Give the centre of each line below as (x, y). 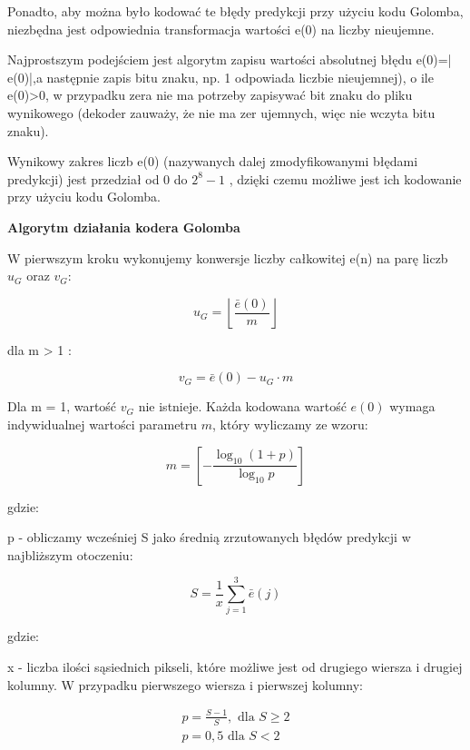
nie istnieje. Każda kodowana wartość (242, 406)
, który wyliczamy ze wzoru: (290, 424)
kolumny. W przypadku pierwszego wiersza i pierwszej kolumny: (185, 684)
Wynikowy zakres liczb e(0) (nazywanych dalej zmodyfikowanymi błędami (213, 161)
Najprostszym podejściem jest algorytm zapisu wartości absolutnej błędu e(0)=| (230, 59)
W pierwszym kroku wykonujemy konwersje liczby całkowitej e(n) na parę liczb (228, 257)
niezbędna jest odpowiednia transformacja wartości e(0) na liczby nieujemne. (221, 29)
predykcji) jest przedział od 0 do (98, 178)
